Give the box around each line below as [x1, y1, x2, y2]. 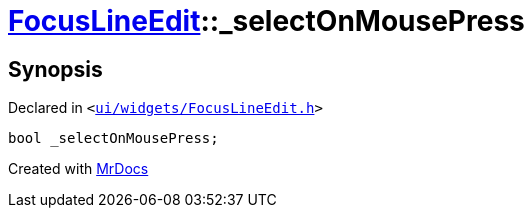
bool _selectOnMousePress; [8, 130, 219, 147]
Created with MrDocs [8, 160, 149, 178]
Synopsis [8, 56, 103, 82]
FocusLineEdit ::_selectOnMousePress [8, 4, 525, 38]
